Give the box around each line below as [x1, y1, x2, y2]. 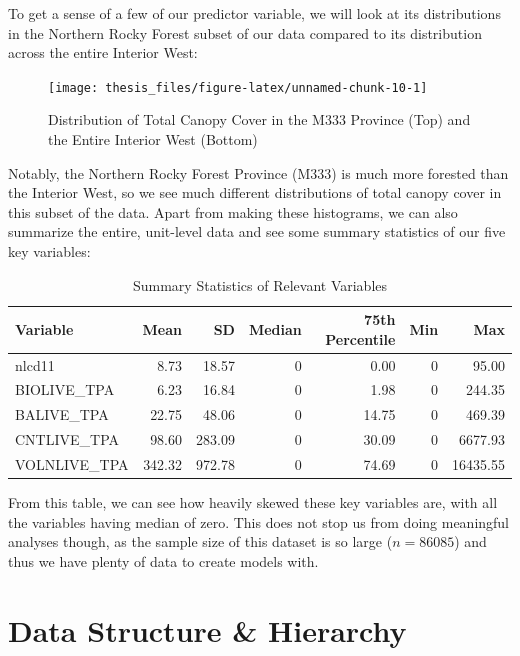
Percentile [325, 328, 396, 349]
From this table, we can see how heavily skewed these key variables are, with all [8, 492, 498, 513]
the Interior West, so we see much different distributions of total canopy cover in [8, 182, 502, 203]
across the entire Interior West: [8, 42, 198, 63]
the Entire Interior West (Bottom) [48, 129, 258, 150]
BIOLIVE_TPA [15, 379, 115, 400]
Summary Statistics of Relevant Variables [132, 274, 388, 295]
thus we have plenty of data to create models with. [8, 550, 319, 571]
